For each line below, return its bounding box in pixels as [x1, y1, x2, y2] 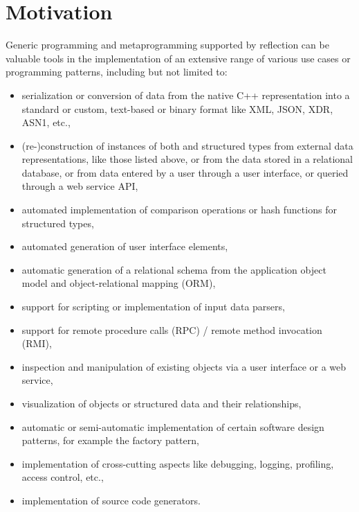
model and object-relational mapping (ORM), [21, 276, 216, 290]
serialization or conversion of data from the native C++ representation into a [21, 87, 350, 102]
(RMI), [21, 336, 52, 351]
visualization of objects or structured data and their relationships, [21, 396, 302, 410]
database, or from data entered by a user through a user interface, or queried [21, 165, 349, 179]
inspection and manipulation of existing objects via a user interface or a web [21, 359, 347, 373]
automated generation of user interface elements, [21, 239, 228, 254]
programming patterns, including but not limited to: [6, 64, 228, 79]
